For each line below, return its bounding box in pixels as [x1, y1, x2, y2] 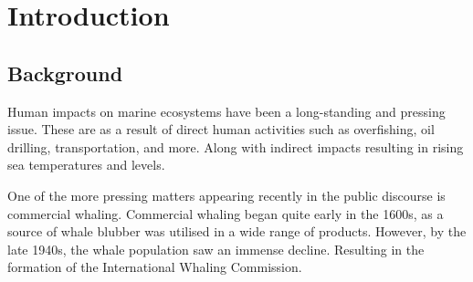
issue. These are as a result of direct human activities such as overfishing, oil [7, 120, 435, 139]
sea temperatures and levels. [7, 155, 165, 174]
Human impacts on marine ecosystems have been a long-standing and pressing [7, 101, 446, 120]
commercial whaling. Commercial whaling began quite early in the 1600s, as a [7, 204, 444, 223]
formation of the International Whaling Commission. [7, 257, 302, 277]
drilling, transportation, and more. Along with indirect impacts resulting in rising [7, 137, 464, 156]
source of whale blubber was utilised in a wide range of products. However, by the [7, 222, 467, 241]
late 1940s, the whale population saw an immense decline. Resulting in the [7, 239, 425, 258]
